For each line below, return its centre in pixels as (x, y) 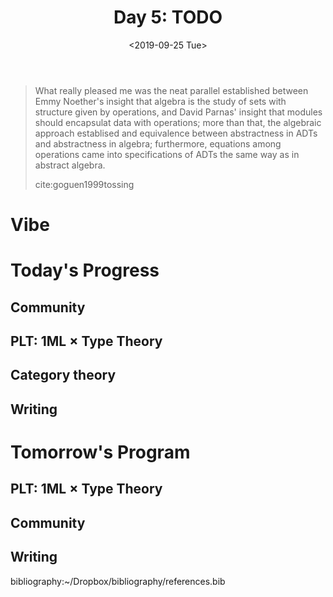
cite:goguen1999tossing (84, 184)
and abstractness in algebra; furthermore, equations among (158, 143)
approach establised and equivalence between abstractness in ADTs (176, 133)
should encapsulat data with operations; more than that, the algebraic (178, 122)
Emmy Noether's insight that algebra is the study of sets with (160, 101)
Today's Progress (85, 270)
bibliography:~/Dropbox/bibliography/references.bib (118, 581)
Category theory (63, 375)
